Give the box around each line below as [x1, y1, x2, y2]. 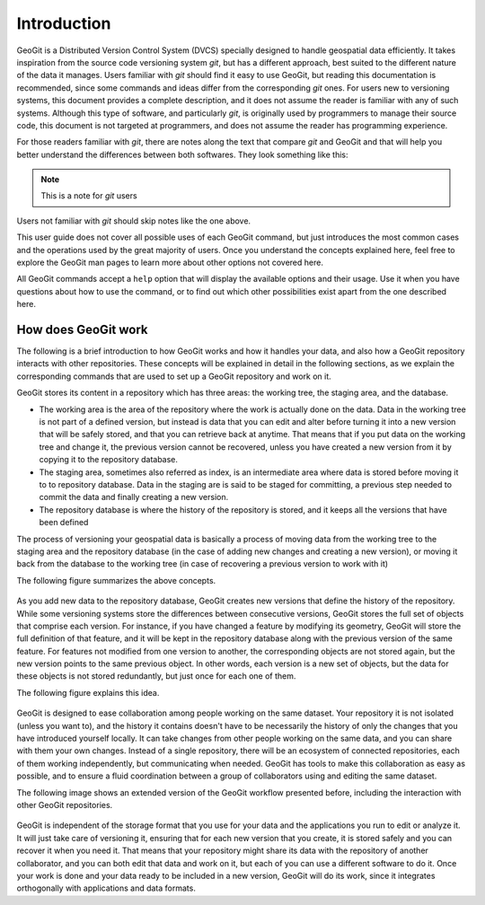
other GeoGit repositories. [16, 799, 113, 810]
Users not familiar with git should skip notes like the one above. [16, 215, 251, 226]
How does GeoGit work [16, 322, 148, 337]
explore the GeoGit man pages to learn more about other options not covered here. [16, 257, 323, 268]
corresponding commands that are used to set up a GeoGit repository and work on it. [16, 371, 331, 382]
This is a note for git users [40, 190, 138, 201]
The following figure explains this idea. [16, 687, 160, 698]
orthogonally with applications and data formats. [16, 883, 197, 893]
